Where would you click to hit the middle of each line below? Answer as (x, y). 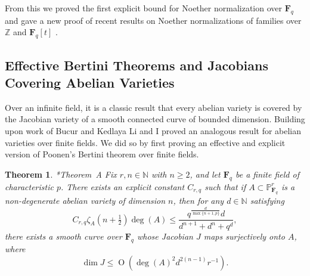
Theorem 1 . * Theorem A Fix (61, 174)
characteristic (29, 186)
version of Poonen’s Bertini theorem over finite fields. (102, 154)
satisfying (267, 200)
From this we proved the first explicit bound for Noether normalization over (143, 8)
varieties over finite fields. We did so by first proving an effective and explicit (145, 142)
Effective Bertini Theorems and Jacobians (137, 65)
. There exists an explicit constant (123, 186)
